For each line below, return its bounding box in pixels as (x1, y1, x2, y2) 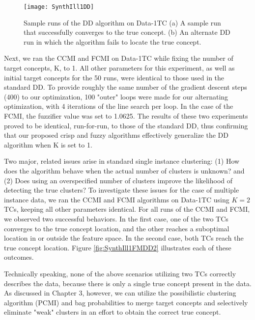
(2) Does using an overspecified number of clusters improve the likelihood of (4, 175, 233, 185)
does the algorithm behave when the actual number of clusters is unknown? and (4, 165, 245, 175)
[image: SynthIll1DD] (24, 3, 94, 10)
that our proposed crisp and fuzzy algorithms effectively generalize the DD (4, 130, 228, 140)
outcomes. (4, 252, 34, 262)
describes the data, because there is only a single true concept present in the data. (4, 278, 252, 288)
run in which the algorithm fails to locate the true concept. (24, 36, 201, 47)
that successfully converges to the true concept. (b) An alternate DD (24, 27, 230, 37)
